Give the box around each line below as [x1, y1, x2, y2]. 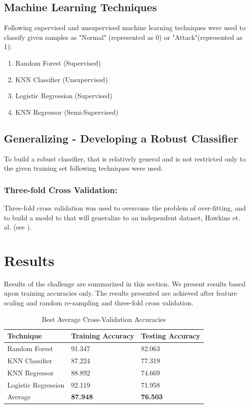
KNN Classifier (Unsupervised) [15, 74, 108, 84]
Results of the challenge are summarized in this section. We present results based [4, 278, 246, 288]
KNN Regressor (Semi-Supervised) [15, 106, 119, 117]
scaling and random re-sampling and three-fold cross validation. [4, 298, 194, 308]
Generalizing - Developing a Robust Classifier [4, 130, 238, 145]
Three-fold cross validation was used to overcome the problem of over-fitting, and [4, 202, 246, 213]
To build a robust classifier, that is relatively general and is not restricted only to [4, 153, 246, 163]
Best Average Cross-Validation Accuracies [41, 314, 166, 324]
